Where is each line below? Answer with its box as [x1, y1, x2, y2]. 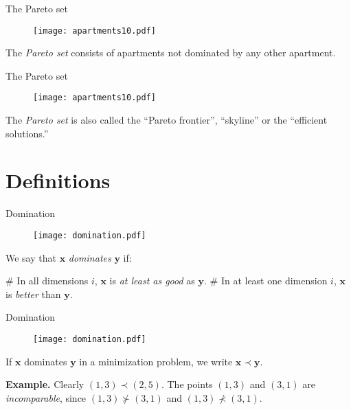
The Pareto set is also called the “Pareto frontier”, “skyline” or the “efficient [5, 113, 328, 127]
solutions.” [5, 126, 49, 140]
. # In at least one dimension [204, 273, 328, 288]
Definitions [5, 166, 111, 194]
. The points [161, 377, 213, 391]
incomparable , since [5, 390, 87, 405]
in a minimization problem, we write [79, 354, 233, 368]
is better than [5, 286, 61, 301]
